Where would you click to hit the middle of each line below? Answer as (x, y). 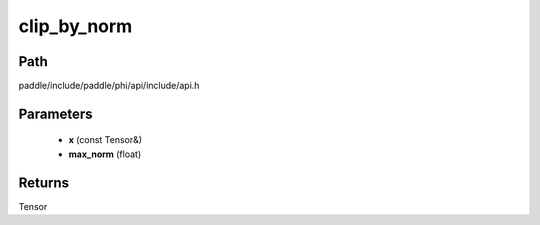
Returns (44, 182)
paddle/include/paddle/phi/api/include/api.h (109, 86)
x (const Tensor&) (105, 140)
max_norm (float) (105, 154)
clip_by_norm (75, 26)
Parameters (55, 113)
